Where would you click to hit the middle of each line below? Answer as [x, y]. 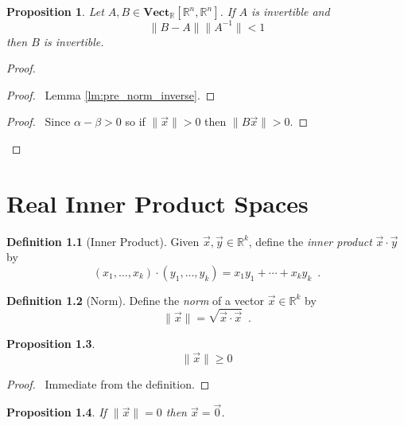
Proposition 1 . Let [55, 11]
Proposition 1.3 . [51, 343]
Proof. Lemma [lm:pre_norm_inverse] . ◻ [111, 94]
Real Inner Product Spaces [157, 203]
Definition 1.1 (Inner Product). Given [103, 241]
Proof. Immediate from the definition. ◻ [108, 383]
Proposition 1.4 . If [56, 412]
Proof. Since [39, 121]
